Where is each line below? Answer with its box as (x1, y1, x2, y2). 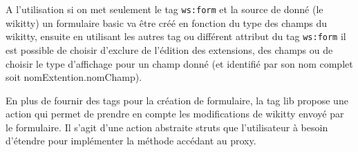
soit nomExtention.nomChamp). (6, 70, 142, 84)
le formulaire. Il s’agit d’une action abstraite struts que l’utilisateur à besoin (6, 120, 328, 134)
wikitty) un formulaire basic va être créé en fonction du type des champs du (6, 15, 328, 30)
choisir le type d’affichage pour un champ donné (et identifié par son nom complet (6, 56, 353, 70)
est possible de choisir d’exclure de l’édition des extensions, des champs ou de (6, 42, 333, 57)
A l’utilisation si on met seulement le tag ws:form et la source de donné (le (6, 2, 323, 16)
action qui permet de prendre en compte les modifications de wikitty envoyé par (6, 106, 344, 121)
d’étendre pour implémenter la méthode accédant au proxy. (6, 133, 256, 148)
